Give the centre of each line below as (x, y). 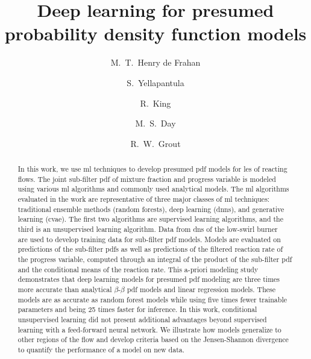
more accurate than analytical (65, 289)
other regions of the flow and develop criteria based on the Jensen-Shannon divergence (153, 339)
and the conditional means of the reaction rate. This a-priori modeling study (138, 269)
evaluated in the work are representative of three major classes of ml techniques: (144, 199)
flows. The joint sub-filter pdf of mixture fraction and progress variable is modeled (147, 179)
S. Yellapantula (155, 82)
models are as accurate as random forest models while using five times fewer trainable (152, 299)
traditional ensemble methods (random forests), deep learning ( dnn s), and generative (151, 209)
